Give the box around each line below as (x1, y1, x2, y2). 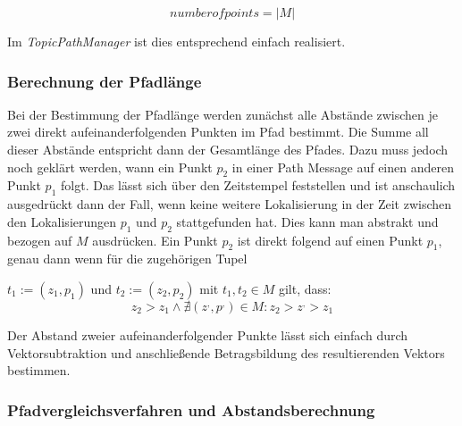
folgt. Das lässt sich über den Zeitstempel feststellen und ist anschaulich (61, 176, 456, 195)
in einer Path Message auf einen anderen (231, 157, 454, 176)
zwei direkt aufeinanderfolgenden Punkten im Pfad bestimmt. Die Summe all (7, 122, 429, 141)
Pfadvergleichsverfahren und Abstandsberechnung (7, 398, 375, 421)
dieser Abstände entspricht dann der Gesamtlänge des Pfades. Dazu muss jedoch (7, 140, 449, 158)
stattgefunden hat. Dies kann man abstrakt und (176, 212, 439, 230)
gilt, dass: (278, 279, 332, 297)
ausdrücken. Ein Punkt (92, 230, 218, 249)
